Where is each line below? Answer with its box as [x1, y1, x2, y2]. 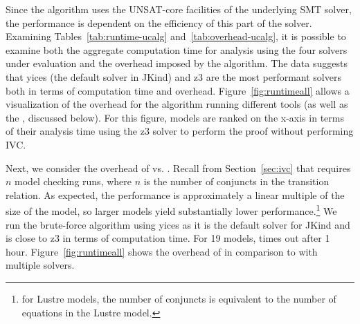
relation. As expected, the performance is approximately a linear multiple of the [6, 187, 345, 202]
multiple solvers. [6, 258, 75, 272]
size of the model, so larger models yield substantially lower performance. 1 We [6, 202, 337, 218]
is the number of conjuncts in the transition [143, 174, 330, 189]
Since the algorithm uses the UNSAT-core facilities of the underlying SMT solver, [6, 2, 352, 16]
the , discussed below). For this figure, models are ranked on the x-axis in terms [6, 110, 344, 124]
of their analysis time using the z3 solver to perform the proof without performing [6, 124, 354, 138]
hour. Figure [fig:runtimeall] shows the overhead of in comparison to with [6, 244, 318, 258]
